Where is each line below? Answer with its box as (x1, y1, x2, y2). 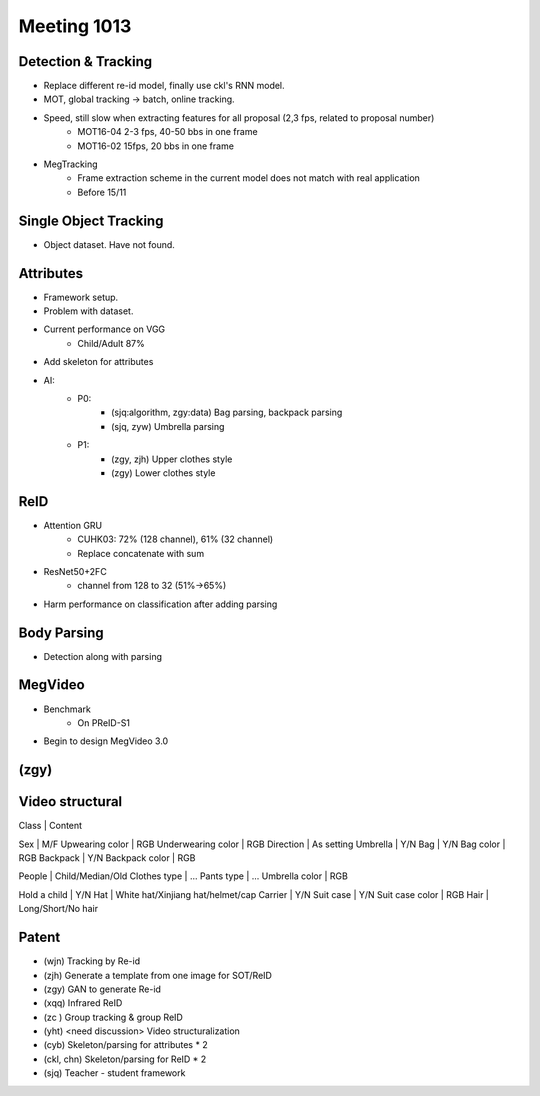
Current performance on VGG (43, 323, 166, 335)
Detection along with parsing (43, 650, 163, 662)
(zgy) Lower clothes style (111, 466, 216, 479)
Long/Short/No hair (18, 903, 99, 915)
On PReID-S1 (77, 716, 130, 729)
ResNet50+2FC (43, 565, 107, 577)
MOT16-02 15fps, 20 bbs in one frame (77, 140, 235, 152)
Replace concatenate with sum (77, 547, 205, 559)
